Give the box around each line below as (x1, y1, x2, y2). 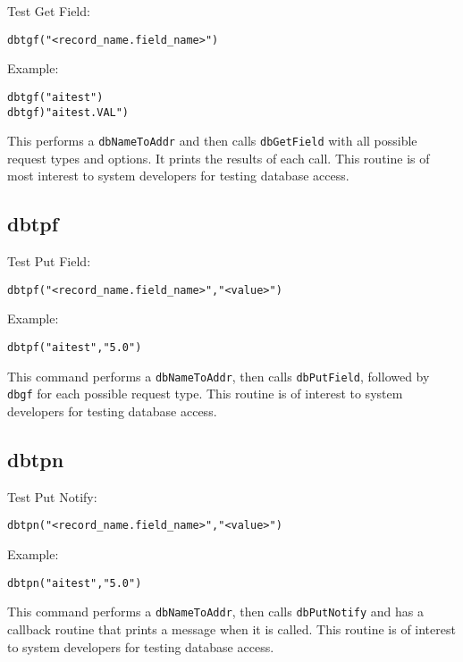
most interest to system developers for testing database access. (7, 166, 349, 185)
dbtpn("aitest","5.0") (7, 576, 142, 590)
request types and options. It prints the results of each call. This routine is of (7, 148, 430, 167)
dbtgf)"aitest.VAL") (7, 105, 130, 119)
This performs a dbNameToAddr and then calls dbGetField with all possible (7, 131, 417, 150)
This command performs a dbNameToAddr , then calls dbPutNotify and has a (7, 602, 425, 621)
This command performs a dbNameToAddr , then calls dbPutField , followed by (7, 366, 430, 385)
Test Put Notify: (7, 487, 97, 506)
